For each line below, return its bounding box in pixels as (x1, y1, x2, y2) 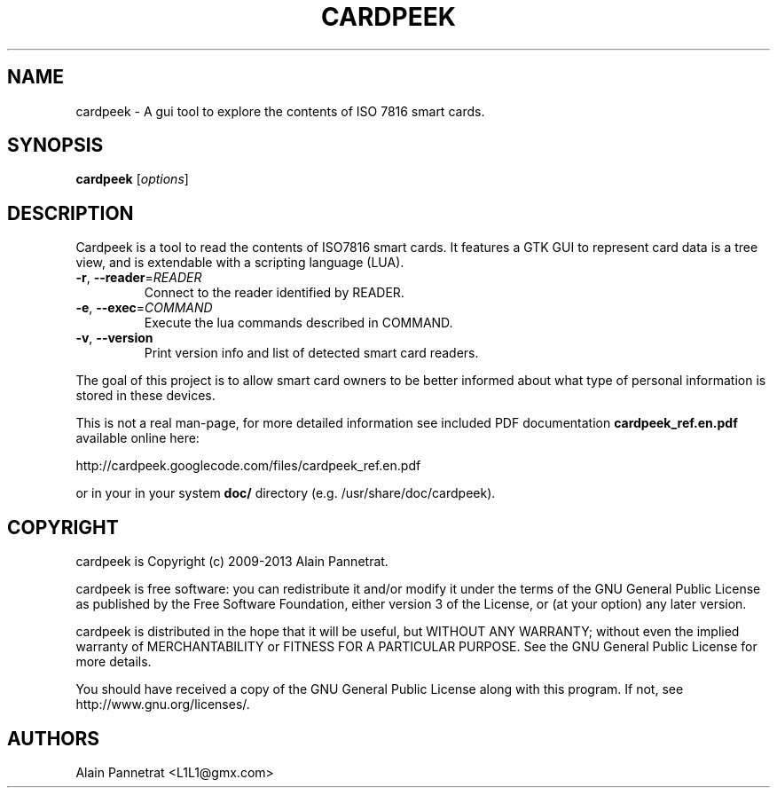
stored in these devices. (75, 388, 216, 404)
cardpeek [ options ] (75, 171, 189, 187)
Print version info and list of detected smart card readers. (144, 345, 479, 361)
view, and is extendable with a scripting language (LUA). (75, 255, 404, 271)
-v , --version (75, 330, 153, 346)
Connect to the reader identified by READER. (144, 285, 404, 301)
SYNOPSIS (7, 134, 104, 157)
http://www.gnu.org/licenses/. (75, 697, 250, 712)
